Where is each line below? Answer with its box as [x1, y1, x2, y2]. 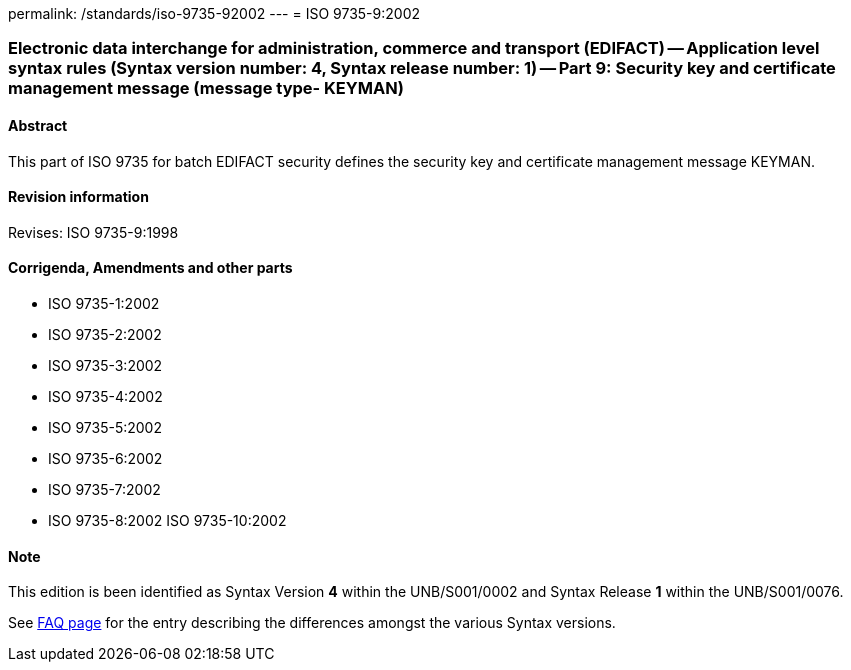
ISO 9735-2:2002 [48, 326, 162, 344]
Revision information [8, 188, 149, 206]
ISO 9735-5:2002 [48, 419, 162, 437]
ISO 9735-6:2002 [48, 450, 163, 468]
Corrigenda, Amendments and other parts [8, 259, 293, 277]
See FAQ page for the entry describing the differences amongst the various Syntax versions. [8, 614, 616, 632]
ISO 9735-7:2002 [48, 481, 161, 499]
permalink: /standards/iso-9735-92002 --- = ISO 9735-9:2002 [8, 5, 421, 22]
